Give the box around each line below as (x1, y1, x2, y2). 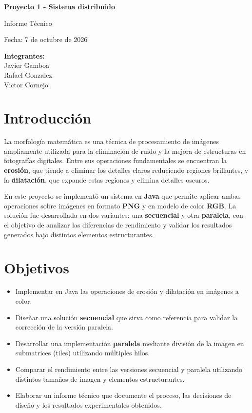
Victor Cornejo (4, 79, 49, 89)
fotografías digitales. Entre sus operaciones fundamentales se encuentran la (4, 155, 227, 165)
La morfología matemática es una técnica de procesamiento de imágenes (4, 136, 219, 146)
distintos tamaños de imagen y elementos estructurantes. (15, 373, 185, 384)
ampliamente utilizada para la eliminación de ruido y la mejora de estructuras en (4, 145, 246, 156)
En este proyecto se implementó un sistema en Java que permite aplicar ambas (4, 191, 241, 201)
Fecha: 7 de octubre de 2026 (4, 34, 88, 44)
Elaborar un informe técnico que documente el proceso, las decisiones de (15, 390, 232, 400)
